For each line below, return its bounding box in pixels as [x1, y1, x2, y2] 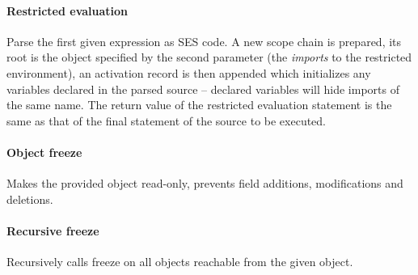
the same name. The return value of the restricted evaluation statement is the [6, 96, 392, 113]
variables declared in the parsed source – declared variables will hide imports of [6, 80, 399, 97]
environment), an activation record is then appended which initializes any [6, 64, 371, 81]
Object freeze [6, 143, 82, 160]
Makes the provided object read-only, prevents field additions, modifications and [6, 175, 403, 192]
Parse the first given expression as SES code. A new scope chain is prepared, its [6, 32, 402, 49]
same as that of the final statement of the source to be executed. [6, 112, 327, 129]
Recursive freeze [6, 222, 99, 239]
